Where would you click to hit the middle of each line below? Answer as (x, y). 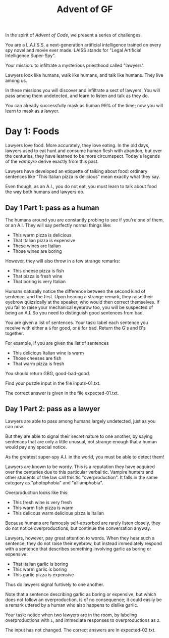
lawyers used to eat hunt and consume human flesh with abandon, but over (84, 151)
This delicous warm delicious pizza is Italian (58, 513)
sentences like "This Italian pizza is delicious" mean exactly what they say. (83, 177)
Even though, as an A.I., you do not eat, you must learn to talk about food (81, 187)
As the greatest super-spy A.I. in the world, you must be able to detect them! (85, 457)
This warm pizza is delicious (42, 235)
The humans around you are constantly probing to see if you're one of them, (84, 220)
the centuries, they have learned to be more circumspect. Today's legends (83, 156)
